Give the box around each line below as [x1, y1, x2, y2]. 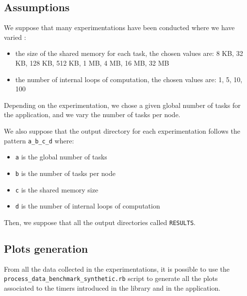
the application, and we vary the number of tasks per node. [4, 109, 181, 120]
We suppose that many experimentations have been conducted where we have [4, 22, 235, 33]
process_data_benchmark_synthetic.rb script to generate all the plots [4, 273, 218, 283]
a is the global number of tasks [15, 152, 107, 162]
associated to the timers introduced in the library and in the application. [4, 282, 221, 293]
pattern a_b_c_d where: [4, 135, 74, 145]
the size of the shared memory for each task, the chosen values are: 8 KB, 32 [15, 48, 243, 58]
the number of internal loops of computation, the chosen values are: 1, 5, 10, [15, 74, 243, 84]
